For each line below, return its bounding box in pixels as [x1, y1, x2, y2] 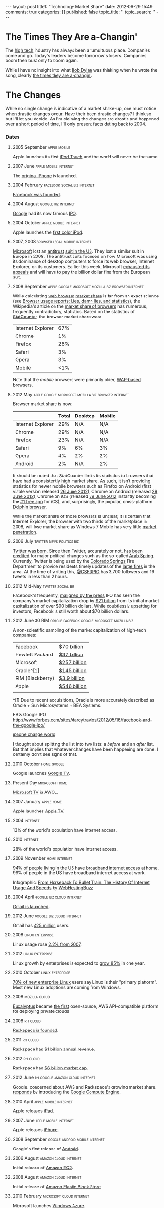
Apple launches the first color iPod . [12, 229, 84, 235]
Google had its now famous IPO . [12, 211, 77, 217]
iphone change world [12, 732, 55, 737]
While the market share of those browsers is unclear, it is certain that [12, 514, 151, 519]
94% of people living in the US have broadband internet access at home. [12, 865, 159, 871]
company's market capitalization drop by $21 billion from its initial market [12, 598, 159, 604]
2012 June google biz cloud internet [12, 913, 82, 919]
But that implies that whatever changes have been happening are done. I [12, 746, 158, 752]
